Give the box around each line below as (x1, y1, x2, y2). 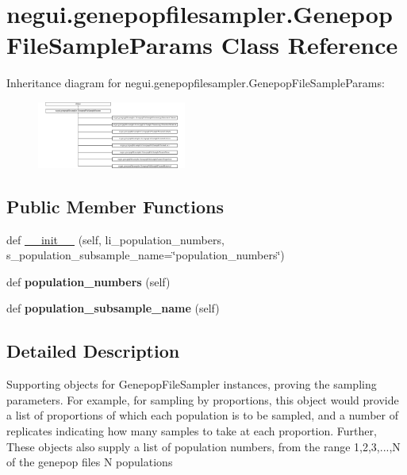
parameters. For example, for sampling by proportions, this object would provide (6, 391, 399, 408)
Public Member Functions (6, 193, 224, 218)
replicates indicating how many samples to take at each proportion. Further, (6, 422, 377, 439)
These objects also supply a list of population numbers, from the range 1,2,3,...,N (6, 438, 401, 454)
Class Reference (221, 29, 398, 61)
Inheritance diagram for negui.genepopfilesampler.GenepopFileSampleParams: (6, 75, 385, 91)
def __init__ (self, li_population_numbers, (6, 231, 225, 247)
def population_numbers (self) (6, 273, 171, 289)
